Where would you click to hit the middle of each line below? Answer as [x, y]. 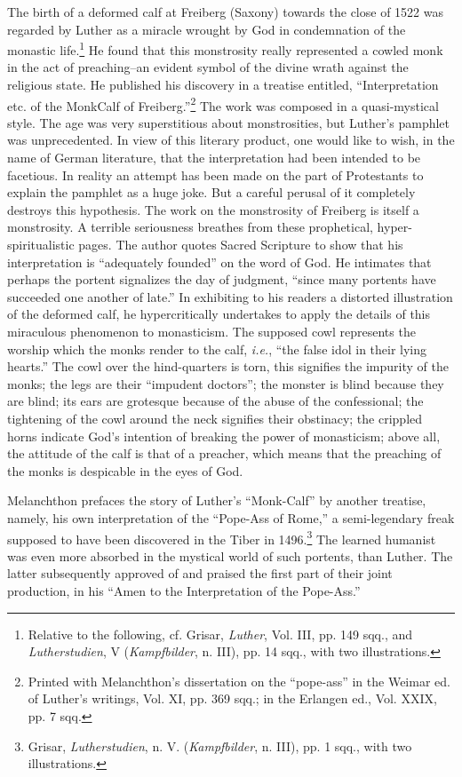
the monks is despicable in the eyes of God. [125, 470]
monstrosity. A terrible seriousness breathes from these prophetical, [190, 227]
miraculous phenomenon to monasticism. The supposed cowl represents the [211, 331]
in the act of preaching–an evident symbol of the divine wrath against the [208, 67]
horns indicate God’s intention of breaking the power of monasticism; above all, [224, 436]
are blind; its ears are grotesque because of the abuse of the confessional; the [215, 401]
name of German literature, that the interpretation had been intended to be [214, 158]
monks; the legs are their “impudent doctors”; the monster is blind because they [226, 383]
